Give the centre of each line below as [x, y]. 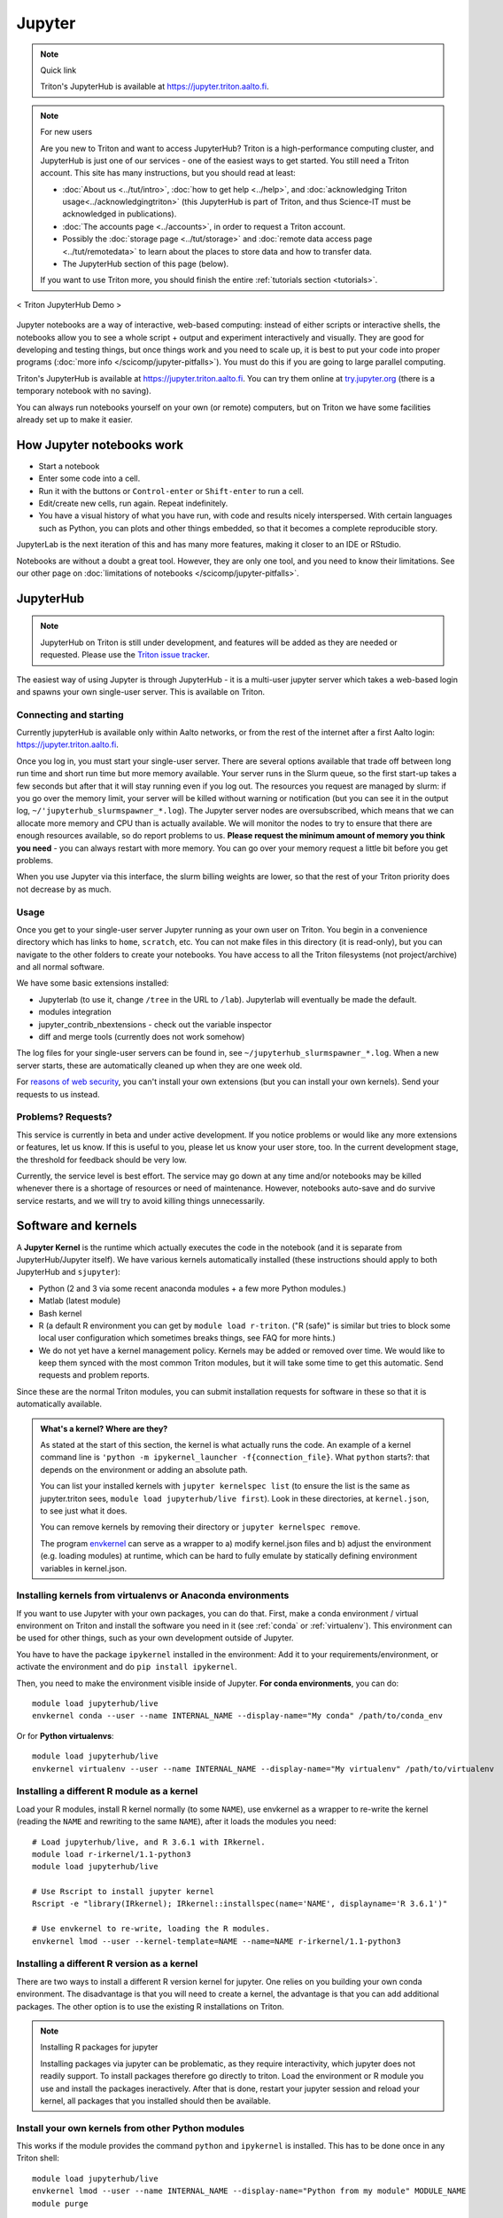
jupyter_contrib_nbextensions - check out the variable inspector [155, 1024]
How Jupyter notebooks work [100, 445]
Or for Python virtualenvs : [65, 1735]
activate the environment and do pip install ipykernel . [127, 1667]
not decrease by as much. [64, 889]
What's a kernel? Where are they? [104, 1428]
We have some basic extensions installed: [93, 983]
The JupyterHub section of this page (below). [146, 264]
